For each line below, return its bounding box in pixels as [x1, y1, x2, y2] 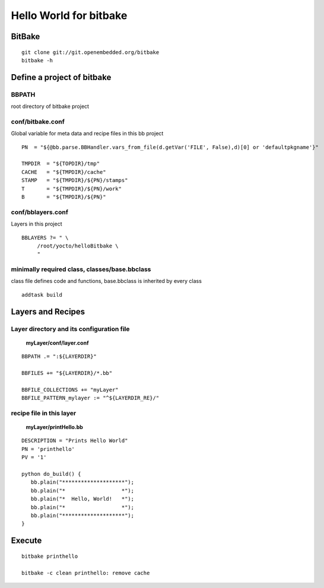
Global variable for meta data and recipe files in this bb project [11, 130, 164, 137]
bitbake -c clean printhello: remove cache [21, 570, 150, 576]
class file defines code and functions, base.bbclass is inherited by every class [11, 278, 202, 285]
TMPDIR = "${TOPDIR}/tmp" [21, 160, 100, 167]
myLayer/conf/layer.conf [26, 339, 89, 347]
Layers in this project [11, 220, 62, 228]
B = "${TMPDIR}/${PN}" [21, 193, 106, 200]
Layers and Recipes [11, 306, 85, 317]
